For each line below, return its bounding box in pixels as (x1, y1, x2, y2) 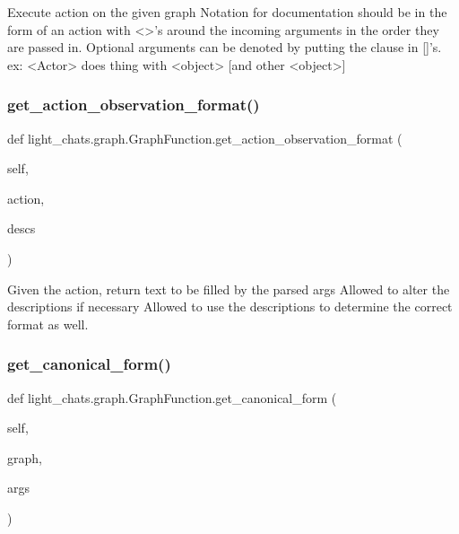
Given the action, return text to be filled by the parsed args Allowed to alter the (7, 279, 450, 298)
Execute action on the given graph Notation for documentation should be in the (7, 3, 447, 21)
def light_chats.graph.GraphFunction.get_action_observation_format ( (7, 128, 403, 147)
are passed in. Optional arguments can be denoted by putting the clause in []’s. (7, 38, 442, 57)
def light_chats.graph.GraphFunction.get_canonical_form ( (7, 388, 337, 407)
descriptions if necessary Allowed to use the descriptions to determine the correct (7, 297, 453, 316)
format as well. (7, 314, 89, 333)
